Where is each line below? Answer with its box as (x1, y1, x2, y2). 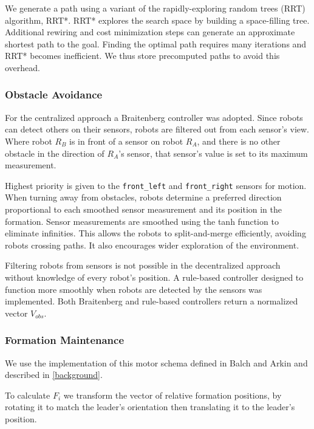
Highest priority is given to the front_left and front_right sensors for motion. (5, 179, 307, 191)
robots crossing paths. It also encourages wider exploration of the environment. (5, 238, 299, 251)
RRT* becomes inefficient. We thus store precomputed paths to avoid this (5, 49, 280, 62)
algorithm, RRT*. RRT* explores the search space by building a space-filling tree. (5, 13, 310, 26)
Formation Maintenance (5, 332, 125, 348)
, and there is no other (197, 134, 281, 147)
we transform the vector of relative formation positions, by (63, 388, 282, 401)
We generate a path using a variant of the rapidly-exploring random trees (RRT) (5, 2, 305, 14)
